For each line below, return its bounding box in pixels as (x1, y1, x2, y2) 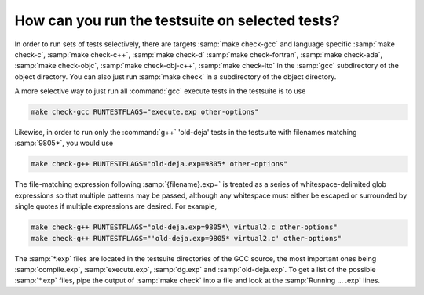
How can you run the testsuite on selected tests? (14, 12, 341, 29)
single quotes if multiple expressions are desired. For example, (14, 202, 217, 211)
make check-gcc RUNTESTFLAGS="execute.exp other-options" (31, 107, 259, 117)
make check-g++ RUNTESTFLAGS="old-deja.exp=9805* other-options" (31, 159, 288, 169)
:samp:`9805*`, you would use (14, 138, 114, 148)
